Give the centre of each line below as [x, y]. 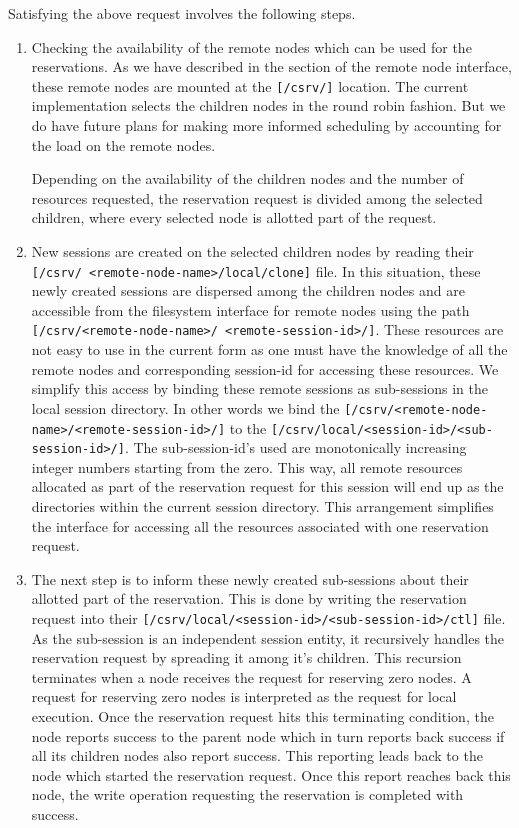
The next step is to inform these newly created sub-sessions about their [250, 578]
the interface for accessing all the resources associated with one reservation [260, 525]
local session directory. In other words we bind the [185, 407]
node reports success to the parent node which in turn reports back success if [268, 735]
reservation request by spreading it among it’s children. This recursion [246, 657]
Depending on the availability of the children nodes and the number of [247, 178]
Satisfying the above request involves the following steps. [182, 13]
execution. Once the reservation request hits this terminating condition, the [262, 716]
